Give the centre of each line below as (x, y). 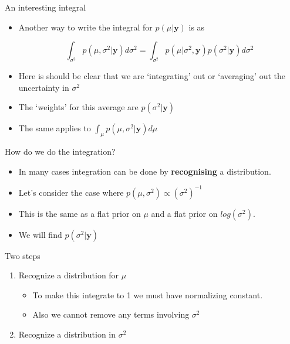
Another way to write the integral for (85, 27)
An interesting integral (45, 7)
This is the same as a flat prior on (80, 213)
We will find (40, 234)
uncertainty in (44, 87)
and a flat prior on (184, 213)
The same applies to (55, 128)
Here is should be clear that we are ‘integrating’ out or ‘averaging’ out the (152, 75)
